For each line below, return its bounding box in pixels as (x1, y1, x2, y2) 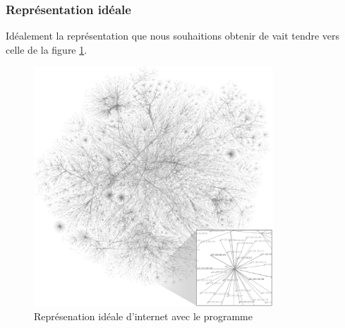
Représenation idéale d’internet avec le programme (34, 309, 253, 324)
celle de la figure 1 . (6, 42, 87, 57)
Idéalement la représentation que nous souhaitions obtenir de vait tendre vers (6, 28, 340, 43)
